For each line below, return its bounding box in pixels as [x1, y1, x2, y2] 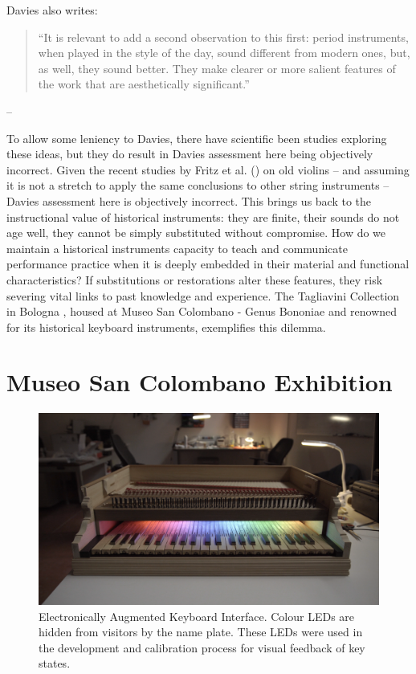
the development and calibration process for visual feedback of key [39, 639, 365, 656]
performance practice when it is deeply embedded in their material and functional [6, 255, 410, 272]
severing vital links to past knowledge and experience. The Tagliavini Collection [6, 287, 400, 304]
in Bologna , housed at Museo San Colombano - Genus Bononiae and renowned [6, 303, 398, 320]
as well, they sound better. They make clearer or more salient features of [38, 59, 396, 76]
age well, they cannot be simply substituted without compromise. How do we [6, 224, 386, 241]
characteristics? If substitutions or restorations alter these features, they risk [6, 271, 383, 288]
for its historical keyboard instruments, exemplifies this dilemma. [6, 318, 326, 335]
